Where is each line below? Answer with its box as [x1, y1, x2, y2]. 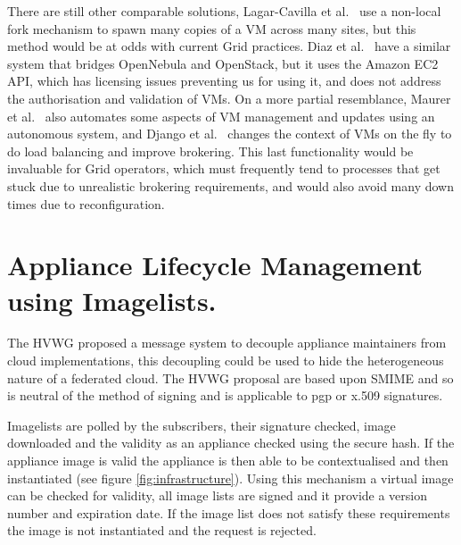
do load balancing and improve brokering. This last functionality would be [7, 141, 414, 160]
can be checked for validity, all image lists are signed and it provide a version [7, 486, 428, 505]
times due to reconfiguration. [7, 194, 165, 213]
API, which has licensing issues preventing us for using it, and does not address [7, 71, 441, 90]
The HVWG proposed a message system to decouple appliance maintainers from [7, 333, 447, 352]
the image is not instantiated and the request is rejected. [7, 521, 317, 540]
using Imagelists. [7, 281, 217, 318]
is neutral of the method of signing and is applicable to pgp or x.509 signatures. [7, 386, 443, 405]
